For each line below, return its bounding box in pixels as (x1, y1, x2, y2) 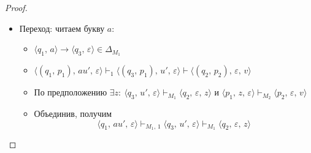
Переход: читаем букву (19, 21, 105, 34)
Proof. (5, 1, 28, 13)
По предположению (34, 86, 107, 99)
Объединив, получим (34, 106, 112, 119)
